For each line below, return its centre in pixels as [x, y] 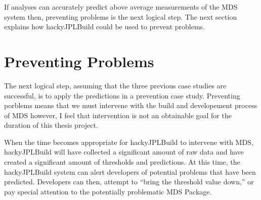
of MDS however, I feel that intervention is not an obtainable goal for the [118, 115]
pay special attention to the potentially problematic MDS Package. [108, 191]
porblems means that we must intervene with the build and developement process [131, 105]
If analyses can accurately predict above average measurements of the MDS [121, 7]
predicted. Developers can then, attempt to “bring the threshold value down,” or [129, 182]
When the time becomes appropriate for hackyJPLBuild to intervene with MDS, [129, 142]
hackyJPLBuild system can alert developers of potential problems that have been [130, 171]
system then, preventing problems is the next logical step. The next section [121, 16]
